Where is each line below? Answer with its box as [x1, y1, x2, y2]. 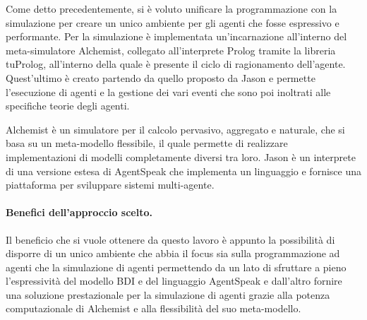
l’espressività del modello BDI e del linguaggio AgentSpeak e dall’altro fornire [6, 273, 342, 288]
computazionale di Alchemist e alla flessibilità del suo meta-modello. [6, 301, 301, 316]
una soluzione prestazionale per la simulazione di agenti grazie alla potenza [6, 287, 330, 302]
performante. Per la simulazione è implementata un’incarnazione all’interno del [6, 29, 347, 44]
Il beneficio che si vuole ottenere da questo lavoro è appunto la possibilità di [6, 232, 335, 247]
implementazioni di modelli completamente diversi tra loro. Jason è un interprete [6, 149, 356, 164]
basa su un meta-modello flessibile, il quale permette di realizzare [6, 136, 288, 150]
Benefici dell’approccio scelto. [6, 205, 152, 220]
